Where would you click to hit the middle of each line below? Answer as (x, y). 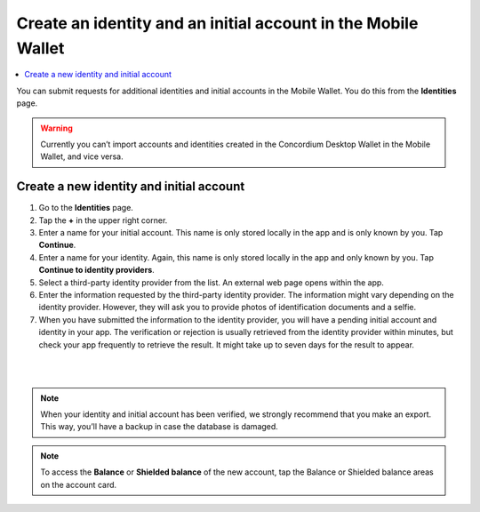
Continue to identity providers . (96, 270)
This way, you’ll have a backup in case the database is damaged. (160, 427)
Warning (56, 128)
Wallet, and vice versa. (82, 156)
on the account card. (79, 484)
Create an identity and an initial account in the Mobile (217, 23)
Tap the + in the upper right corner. (103, 220)
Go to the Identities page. (86, 208)
